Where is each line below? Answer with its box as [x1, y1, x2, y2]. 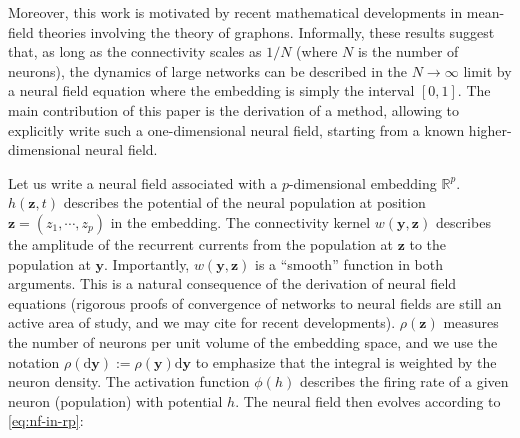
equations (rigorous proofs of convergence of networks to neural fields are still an [8, 292, 502, 313]
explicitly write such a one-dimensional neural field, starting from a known [8, 119, 465, 140]
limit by [463, 60, 512, 81]
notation [8, 351, 60, 372]
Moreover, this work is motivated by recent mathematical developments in [8, 2, 463, 22]
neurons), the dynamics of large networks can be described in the [8, 60, 408, 81]
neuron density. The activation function [8, 371, 250, 392]
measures [443, 312, 499, 333]
